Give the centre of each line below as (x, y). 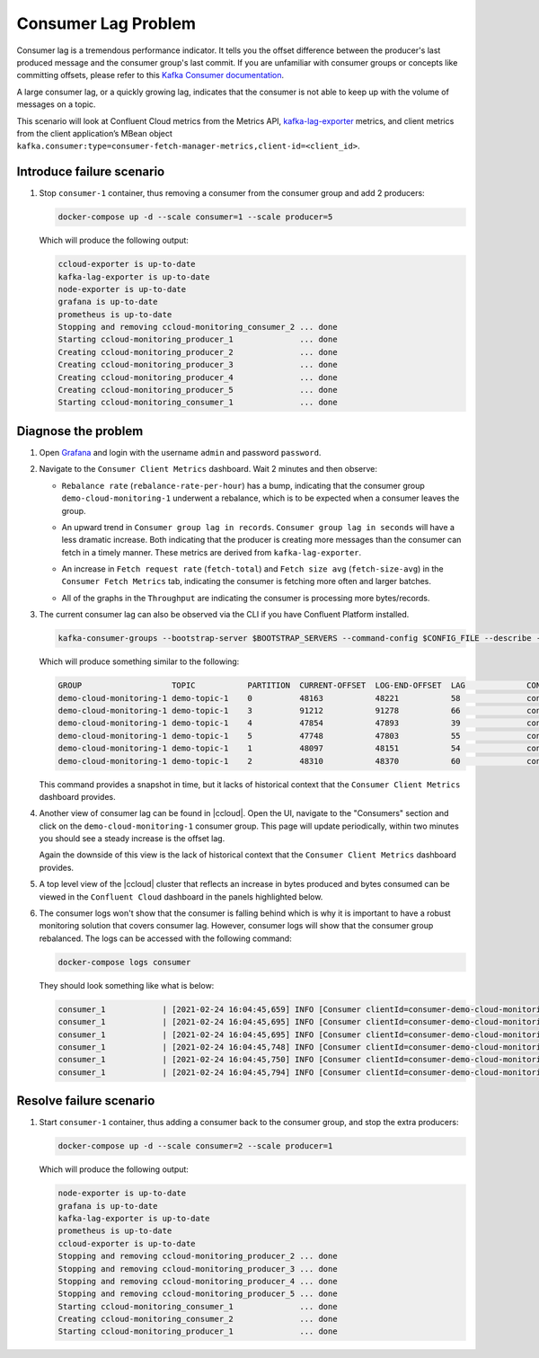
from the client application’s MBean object (94, 133)
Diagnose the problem (80, 431)
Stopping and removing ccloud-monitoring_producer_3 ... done (198, 1269)
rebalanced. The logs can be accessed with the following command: (165, 938)
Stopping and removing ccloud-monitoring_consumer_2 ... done (198, 327)
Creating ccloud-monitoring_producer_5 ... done (198, 390)
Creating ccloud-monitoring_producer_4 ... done (198, 377)
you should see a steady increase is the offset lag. (132, 839)
